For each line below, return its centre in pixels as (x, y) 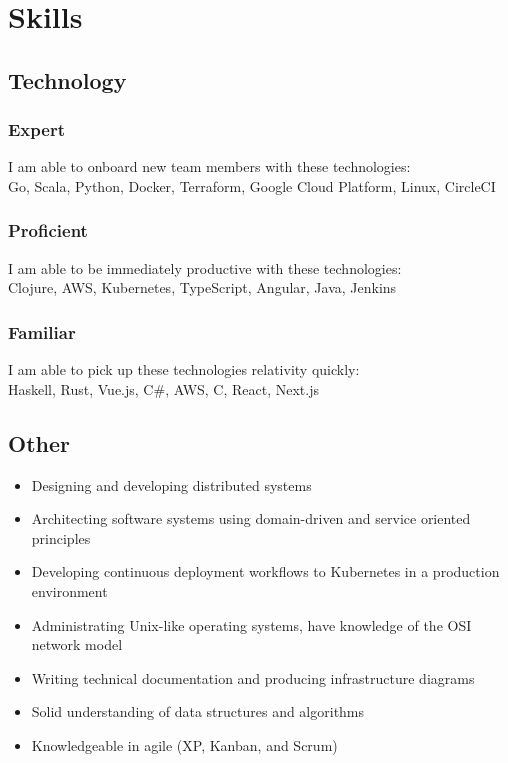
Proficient (48, 230)
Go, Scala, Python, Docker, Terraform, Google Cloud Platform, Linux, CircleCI (252, 185)
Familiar (42, 331)
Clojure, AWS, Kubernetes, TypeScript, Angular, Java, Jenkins (202, 287)
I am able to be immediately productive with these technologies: (205, 267)
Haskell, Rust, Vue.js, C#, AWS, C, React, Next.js (164, 388)
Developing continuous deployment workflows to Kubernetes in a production (265, 571)
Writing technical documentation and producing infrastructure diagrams (253, 677)
